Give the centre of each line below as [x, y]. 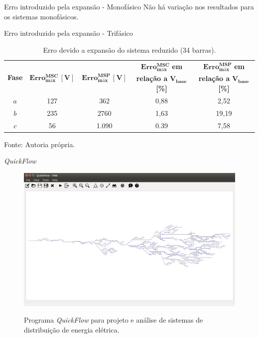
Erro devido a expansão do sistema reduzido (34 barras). [129, 49]
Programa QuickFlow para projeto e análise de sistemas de [114, 320]
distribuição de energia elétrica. [72, 329]
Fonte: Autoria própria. [40, 144]
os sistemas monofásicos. [41, 16]
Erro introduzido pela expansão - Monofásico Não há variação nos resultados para [129, 6]
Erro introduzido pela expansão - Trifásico [68, 33]
